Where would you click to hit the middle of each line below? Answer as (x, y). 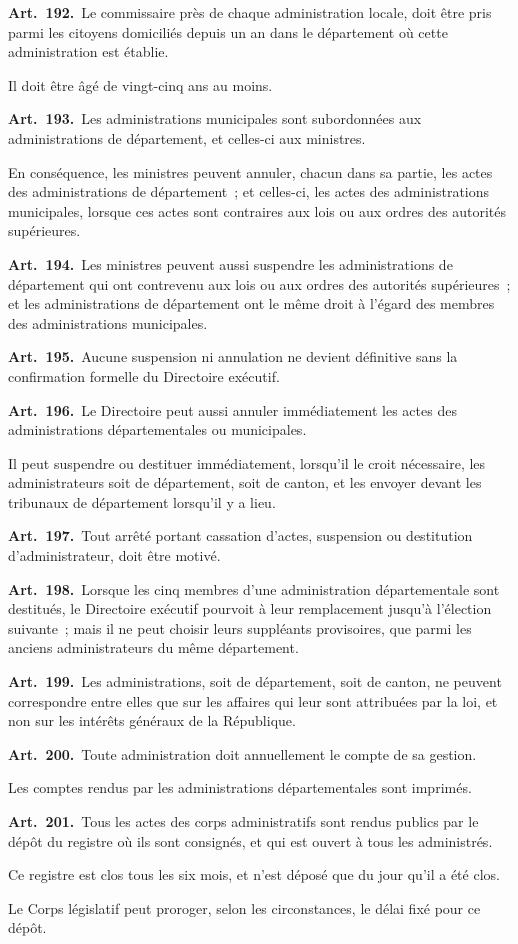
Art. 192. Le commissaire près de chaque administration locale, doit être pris (250, 12)
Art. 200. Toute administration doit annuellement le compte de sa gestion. (242, 753)
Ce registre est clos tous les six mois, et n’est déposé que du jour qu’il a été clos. (254, 874)
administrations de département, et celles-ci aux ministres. (187, 137)
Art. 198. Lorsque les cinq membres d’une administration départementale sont (254, 588)
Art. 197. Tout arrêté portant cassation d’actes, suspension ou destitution (240, 535)
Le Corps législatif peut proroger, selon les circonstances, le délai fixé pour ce (244, 907)
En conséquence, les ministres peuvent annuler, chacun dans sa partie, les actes (250, 171)
